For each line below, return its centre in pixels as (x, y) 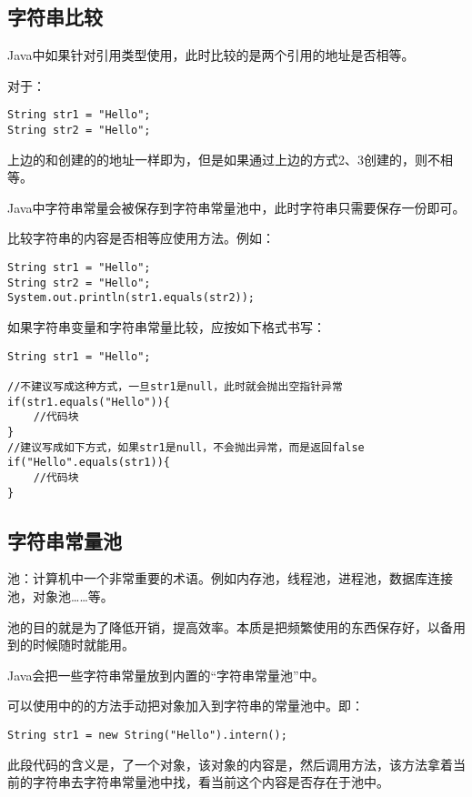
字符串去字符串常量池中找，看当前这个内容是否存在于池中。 (211, 782)
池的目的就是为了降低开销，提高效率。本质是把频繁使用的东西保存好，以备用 (236, 626)
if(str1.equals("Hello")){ (89, 402)
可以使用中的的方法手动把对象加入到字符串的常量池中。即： (186, 706)
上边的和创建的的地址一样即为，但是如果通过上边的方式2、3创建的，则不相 (230, 159)
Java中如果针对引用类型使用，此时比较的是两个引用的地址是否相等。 (211, 55)
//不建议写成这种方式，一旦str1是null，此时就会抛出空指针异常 (175, 386)
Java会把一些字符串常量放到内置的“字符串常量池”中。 (166, 675)
